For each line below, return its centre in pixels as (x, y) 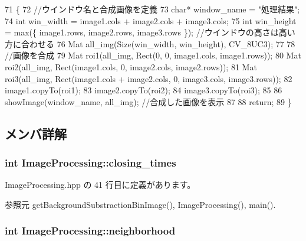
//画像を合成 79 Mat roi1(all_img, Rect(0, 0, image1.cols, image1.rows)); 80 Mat (153, 55)
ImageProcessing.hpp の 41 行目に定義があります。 (100, 185)
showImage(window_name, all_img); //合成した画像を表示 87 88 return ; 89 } (148, 101)
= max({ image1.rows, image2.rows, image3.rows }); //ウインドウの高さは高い (150, 32)
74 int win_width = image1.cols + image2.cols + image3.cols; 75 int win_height (151, 20)
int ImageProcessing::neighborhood (90, 231)
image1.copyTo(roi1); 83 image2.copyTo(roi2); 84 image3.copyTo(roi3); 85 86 (144, 90)
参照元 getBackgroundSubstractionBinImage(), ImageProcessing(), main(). (140, 204)
